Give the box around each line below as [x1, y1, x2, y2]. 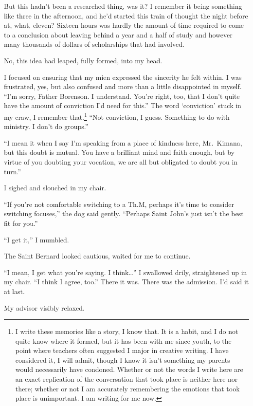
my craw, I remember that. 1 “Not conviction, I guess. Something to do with [4, 110, 230, 122]
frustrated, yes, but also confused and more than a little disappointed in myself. [4, 81, 242, 92]
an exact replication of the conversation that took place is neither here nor [15, 374, 238, 384]
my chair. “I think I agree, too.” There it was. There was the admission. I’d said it [4, 277, 249, 287]
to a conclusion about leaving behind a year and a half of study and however [4, 29, 233, 39]
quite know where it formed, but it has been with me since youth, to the [15, 335, 232, 346]
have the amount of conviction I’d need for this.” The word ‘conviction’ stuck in [4, 100, 241, 111]
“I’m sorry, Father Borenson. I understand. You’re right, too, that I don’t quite [4, 91, 240, 101]
